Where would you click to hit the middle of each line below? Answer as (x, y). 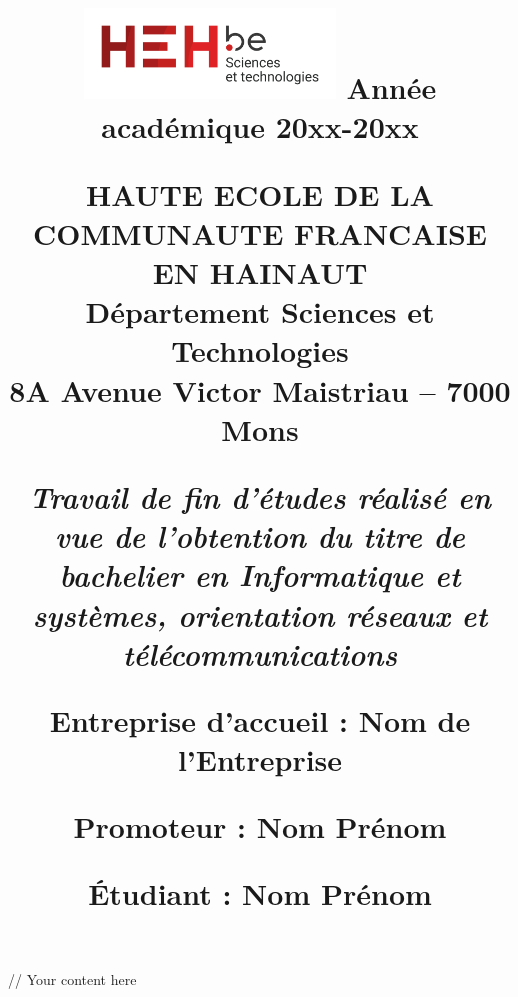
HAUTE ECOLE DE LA (260, 193)
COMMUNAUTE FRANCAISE (260, 232)
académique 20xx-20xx (260, 126)
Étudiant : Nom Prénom (260, 893)
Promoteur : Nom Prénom (260, 826)
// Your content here (72, 978)
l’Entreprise (260, 759)
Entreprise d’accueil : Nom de (260, 719)
